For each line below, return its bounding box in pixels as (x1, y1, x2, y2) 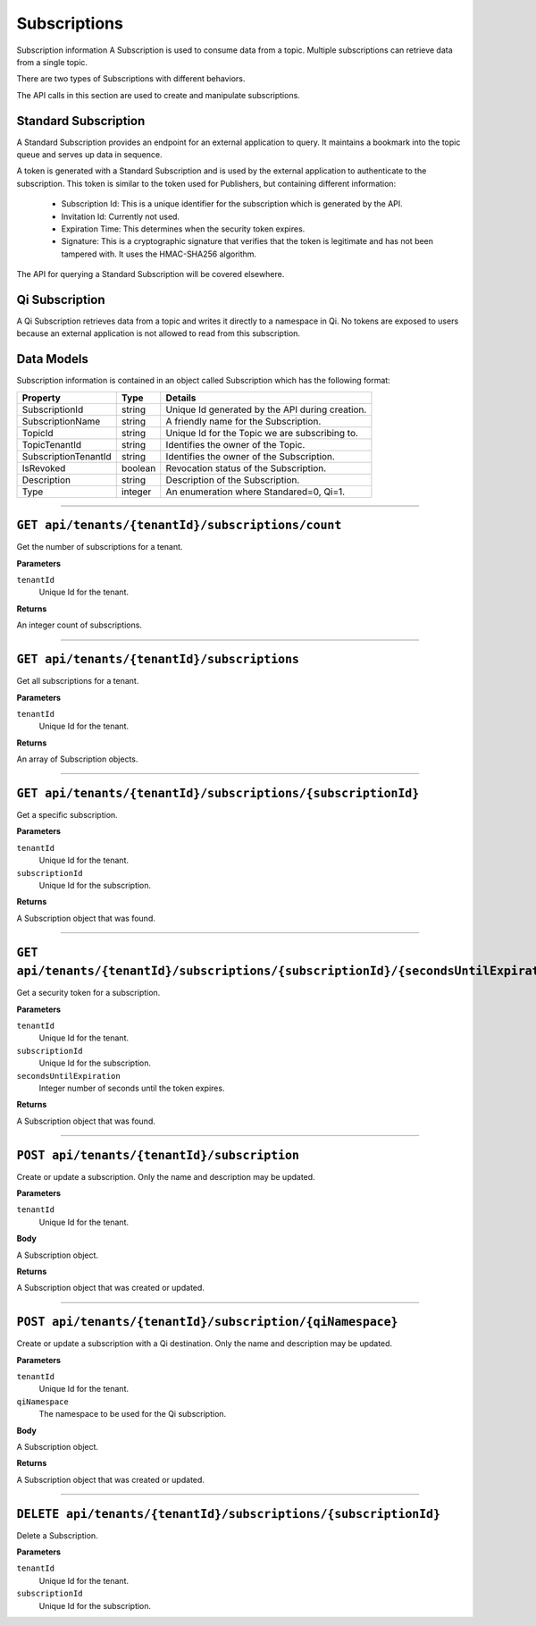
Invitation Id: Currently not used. (61, 211, 180, 222)
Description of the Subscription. (165, 474, 300, 486)
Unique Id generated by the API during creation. (165, 403, 367, 416)
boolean (121, 461, 156, 474)
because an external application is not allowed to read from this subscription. (16, 328, 301, 339)
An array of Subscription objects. (16, 754, 138, 764)
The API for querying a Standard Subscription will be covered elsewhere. (16, 269, 285, 280)
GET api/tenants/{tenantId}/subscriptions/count (16, 518, 342, 533)
